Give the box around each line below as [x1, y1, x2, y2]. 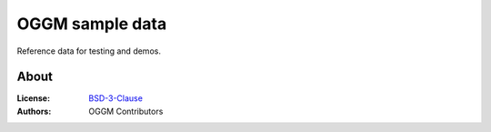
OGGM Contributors [88, 106, 164, 117]
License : [16, 93, 50, 104]
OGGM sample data [16, 14, 167, 34]
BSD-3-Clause [88, 93, 143, 104]
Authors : [16, 106, 52, 117]
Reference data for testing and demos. [16, 46, 161, 56]
